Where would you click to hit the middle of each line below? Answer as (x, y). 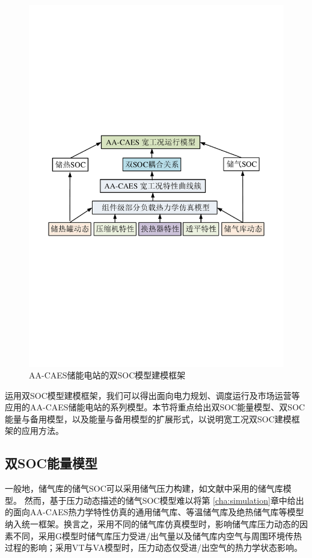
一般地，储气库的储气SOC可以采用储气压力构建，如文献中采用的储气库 (144, 488)
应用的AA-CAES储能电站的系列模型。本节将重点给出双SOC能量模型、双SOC (155, 407)
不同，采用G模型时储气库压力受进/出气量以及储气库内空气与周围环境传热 (157, 535)
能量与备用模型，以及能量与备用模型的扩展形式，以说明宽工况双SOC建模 (148, 418)
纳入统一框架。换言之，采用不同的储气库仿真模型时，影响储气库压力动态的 (152, 524)
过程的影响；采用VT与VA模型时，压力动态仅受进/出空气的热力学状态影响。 (154, 547)
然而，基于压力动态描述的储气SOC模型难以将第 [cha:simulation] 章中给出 (164, 500)
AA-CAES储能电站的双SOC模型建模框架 (107, 375)
